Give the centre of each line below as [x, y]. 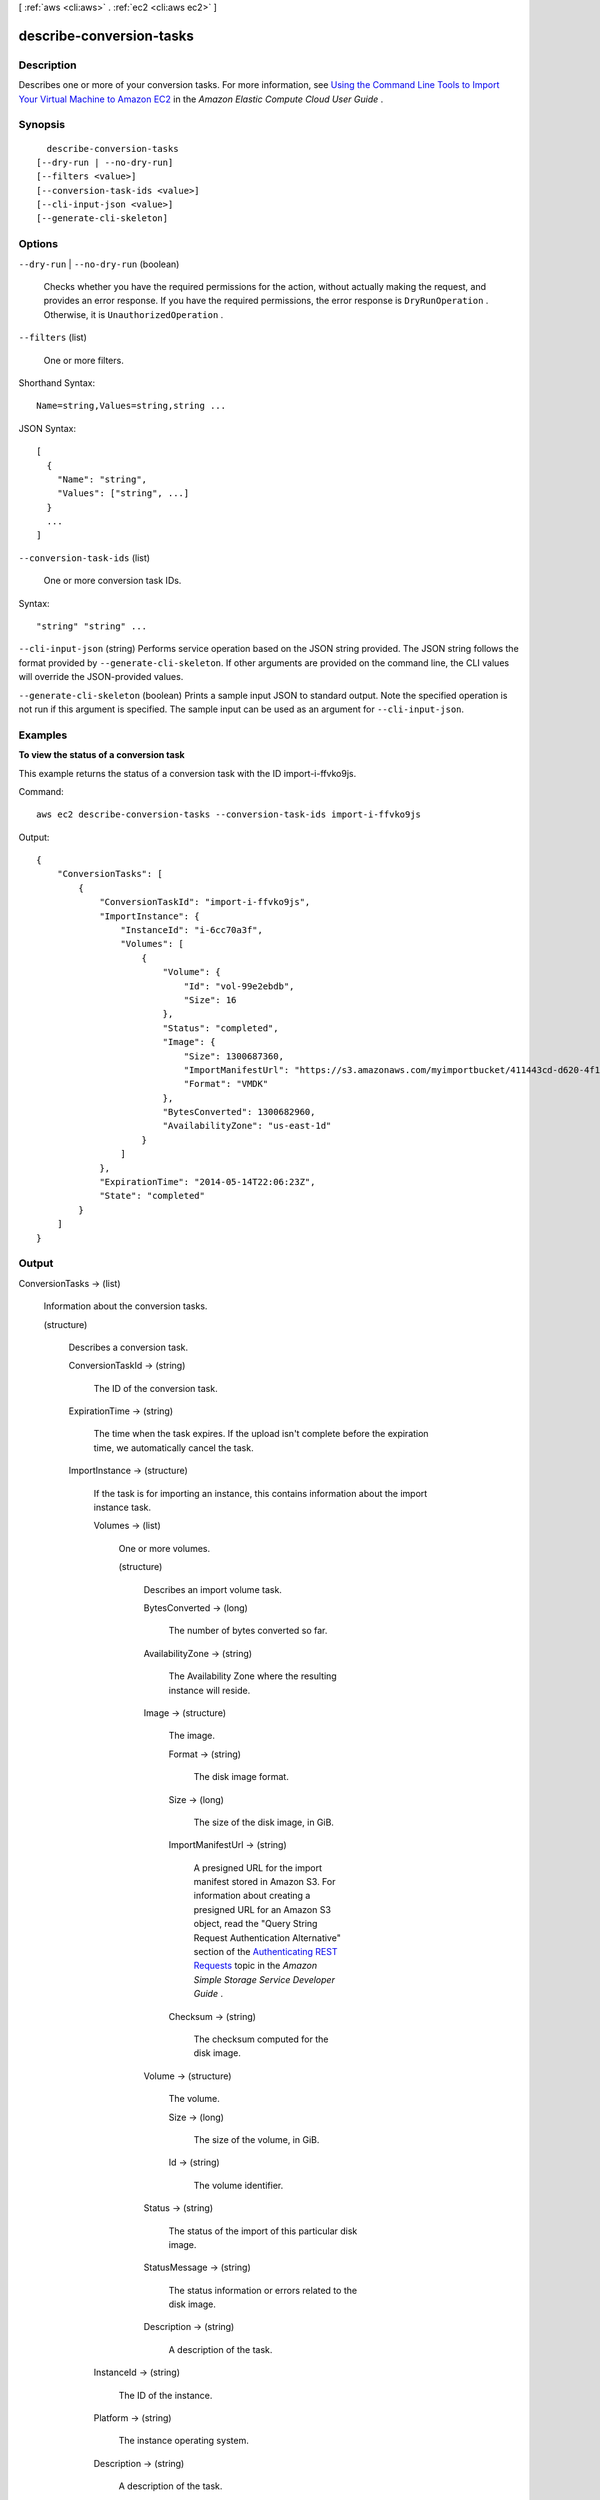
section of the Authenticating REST [265, 1952]
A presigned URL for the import [257, 1867]
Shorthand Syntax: [56, 382]
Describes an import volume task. [212, 1589]
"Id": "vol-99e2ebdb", [239, 986]
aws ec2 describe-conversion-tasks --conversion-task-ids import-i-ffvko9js [229, 814]
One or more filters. [83, 360]
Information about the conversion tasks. [125, 1306]
